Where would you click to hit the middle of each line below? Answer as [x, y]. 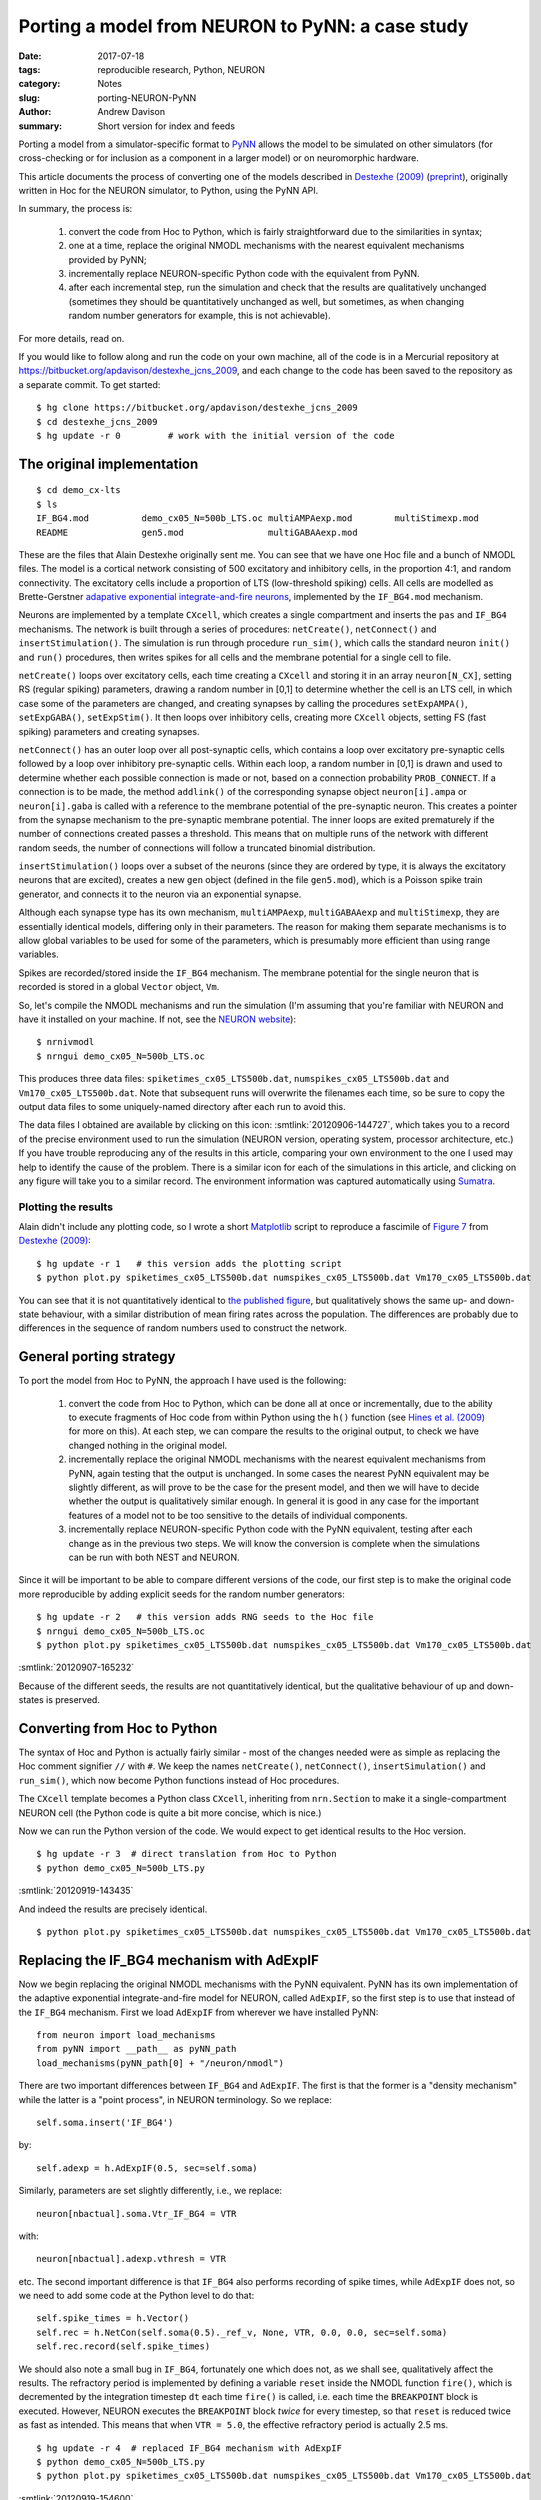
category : [39, 84]
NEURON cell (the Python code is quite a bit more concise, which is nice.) [170, 1812]
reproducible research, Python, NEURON [181, 69]
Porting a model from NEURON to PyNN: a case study [243, 26]
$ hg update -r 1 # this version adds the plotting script [189, 1263]
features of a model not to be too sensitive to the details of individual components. [238, 1515]
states [31, 1700]
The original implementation [108, 463]
